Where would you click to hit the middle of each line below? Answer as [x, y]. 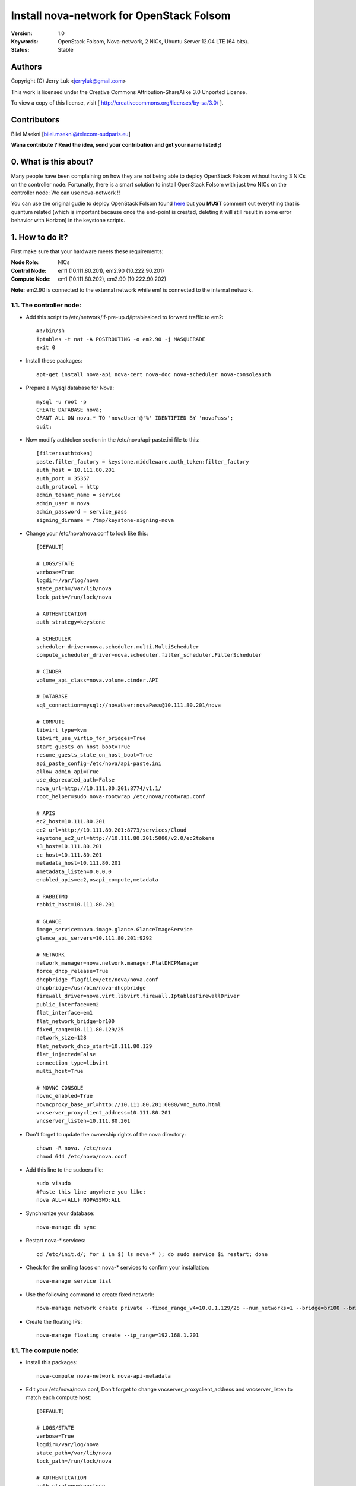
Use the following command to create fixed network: [90, 1294]
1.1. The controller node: [46, 305]
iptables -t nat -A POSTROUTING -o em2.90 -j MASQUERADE [121, 339]
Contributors [35, 120]
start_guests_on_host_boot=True [83, 747]
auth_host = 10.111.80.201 [76, 470]
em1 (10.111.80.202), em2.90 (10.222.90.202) [112, 279]
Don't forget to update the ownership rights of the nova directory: [106, 1134]
